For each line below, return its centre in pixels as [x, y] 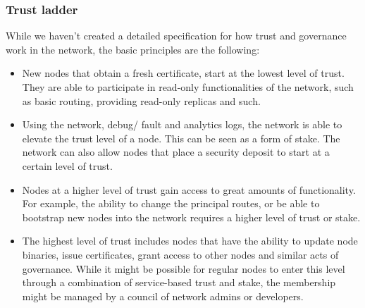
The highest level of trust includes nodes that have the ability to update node [190, 241]
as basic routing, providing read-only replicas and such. [141, 100]
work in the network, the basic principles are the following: [133, 49]
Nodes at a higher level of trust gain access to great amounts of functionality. [189, 189]
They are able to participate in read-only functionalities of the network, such [188, 87]
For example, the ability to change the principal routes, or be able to [171, 203]
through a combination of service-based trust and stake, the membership [179, 282]
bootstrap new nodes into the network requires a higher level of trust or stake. [191, 217]
